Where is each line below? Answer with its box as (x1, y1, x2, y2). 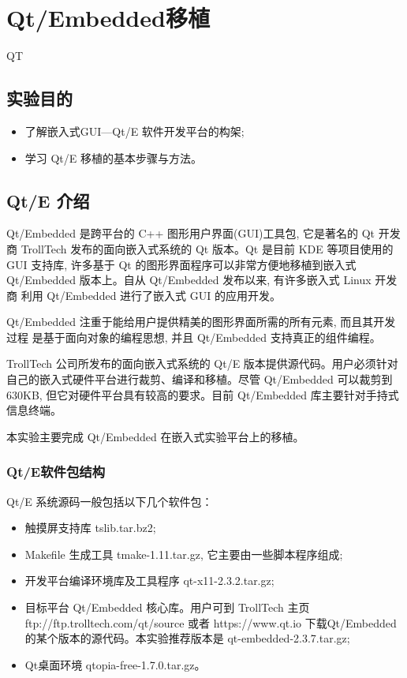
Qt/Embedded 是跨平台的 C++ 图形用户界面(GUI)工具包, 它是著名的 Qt (6, 225, 375, 242)
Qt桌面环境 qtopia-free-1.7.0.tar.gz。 (24, 656, 206, 672)
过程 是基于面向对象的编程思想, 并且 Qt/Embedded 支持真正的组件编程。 (6, 328, 381, 345)
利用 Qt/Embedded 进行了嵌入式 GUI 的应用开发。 (21, 287, 281, 303)
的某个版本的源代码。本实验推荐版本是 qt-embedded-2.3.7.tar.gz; (24, 630, 350, 646)
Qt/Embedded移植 (6, 2, 210, 34)
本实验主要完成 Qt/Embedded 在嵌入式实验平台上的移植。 (6, 428, 304, 444)
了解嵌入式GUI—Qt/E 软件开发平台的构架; (24, 122, 245, 139)
